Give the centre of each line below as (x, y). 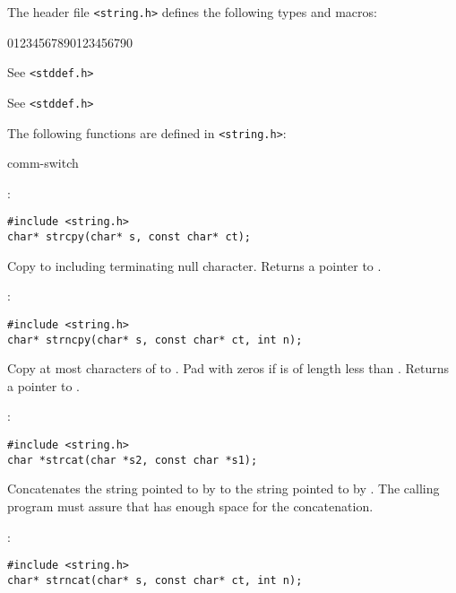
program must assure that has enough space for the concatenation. (190, 506)
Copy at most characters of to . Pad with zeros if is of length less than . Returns (228, 368)
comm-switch (43, 163)
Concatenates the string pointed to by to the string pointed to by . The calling (224, 488)
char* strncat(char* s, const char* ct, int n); (155, 580)
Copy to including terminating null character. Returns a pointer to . (194, 265)
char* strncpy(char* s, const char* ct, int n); (155, 340)
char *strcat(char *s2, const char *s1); (133, 460)
